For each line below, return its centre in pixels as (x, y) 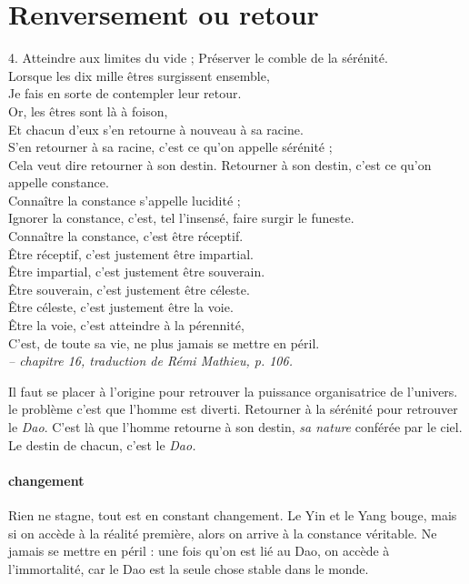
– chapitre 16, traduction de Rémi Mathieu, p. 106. (150, 361)
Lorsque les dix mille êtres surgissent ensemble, (139, 75)
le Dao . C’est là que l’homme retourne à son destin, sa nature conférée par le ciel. (235, 427)
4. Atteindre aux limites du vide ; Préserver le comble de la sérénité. (198, 58)
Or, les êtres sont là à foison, (88, 111)
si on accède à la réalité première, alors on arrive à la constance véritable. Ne (223, 533)
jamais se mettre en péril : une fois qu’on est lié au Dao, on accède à (199, 551)
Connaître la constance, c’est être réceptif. (126, 236)
